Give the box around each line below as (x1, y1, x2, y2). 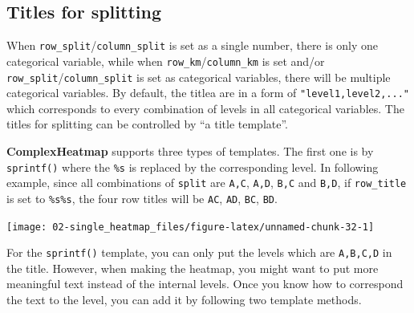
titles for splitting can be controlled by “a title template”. (6, 116, 289, 132)
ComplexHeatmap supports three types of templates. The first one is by (6, 143, 374, 160)
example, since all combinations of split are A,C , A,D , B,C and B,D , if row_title (6, 174, 407, 191)
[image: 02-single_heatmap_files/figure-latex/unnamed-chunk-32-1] (6, 221, 375, 233)
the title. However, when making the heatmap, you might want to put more (6, 259, 379, 276)
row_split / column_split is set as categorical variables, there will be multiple (6, 68, 391, 85)
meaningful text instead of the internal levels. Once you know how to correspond (6, 275, 404, 292)
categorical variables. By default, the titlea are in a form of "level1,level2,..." (6, 84, 410, 101)
